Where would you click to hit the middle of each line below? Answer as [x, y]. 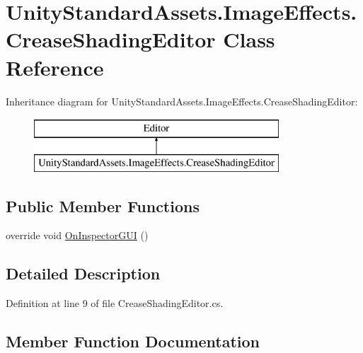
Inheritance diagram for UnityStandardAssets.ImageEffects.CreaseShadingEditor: [182, 101]
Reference [55, 67]
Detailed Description [83, 273]
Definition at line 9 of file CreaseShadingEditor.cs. [115, 303]
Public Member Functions [103, 206]
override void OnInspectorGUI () [77, 235]
